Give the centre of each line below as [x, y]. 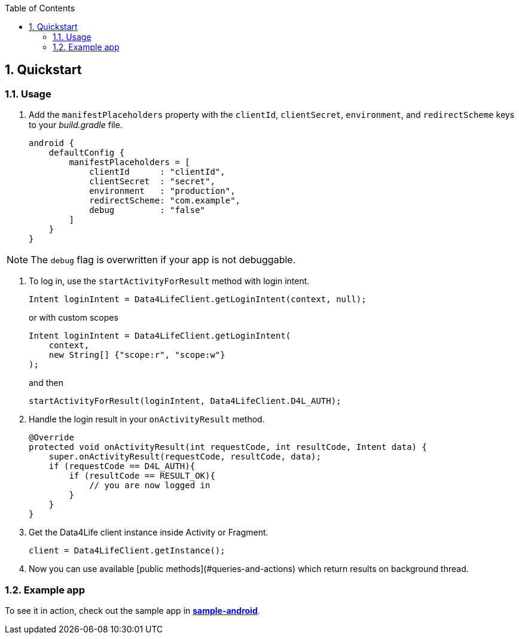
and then [46, 383]
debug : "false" [147, 210]
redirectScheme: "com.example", [165, 201]
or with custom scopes [74, 318]
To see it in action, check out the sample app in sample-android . [132, 610]
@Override [51, 438]
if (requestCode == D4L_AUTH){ [122, 466]
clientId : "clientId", [157, 172]
